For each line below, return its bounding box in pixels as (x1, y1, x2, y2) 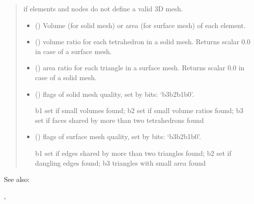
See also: (4, 174, 30, 184)
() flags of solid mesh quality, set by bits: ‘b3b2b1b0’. (35, 88, 194, 99)
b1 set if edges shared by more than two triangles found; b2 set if (35, 147, 231, 158)
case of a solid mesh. (35, 72, 97, 82)
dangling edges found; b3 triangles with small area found (35, 157, 206, 168)
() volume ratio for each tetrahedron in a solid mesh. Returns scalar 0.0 (35, 36, 251, 47)
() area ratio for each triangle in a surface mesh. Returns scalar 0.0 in (35, 62, 245, 73)
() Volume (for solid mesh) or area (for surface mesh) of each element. (35, 20, 246, 30)
